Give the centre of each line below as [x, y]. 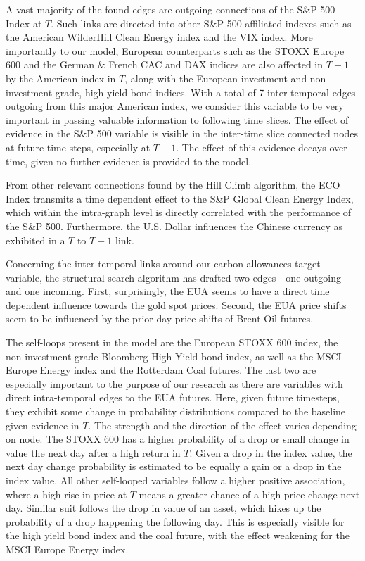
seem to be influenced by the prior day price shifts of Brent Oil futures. [160, 319]
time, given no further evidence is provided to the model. [129, 161]
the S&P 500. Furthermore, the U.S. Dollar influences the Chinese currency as [174, 226]
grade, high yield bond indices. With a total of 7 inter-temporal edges [205, 92]
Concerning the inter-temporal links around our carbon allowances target [163, 264]
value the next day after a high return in [93, 452]
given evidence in [43, 425]
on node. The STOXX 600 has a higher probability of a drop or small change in [178, 439]
